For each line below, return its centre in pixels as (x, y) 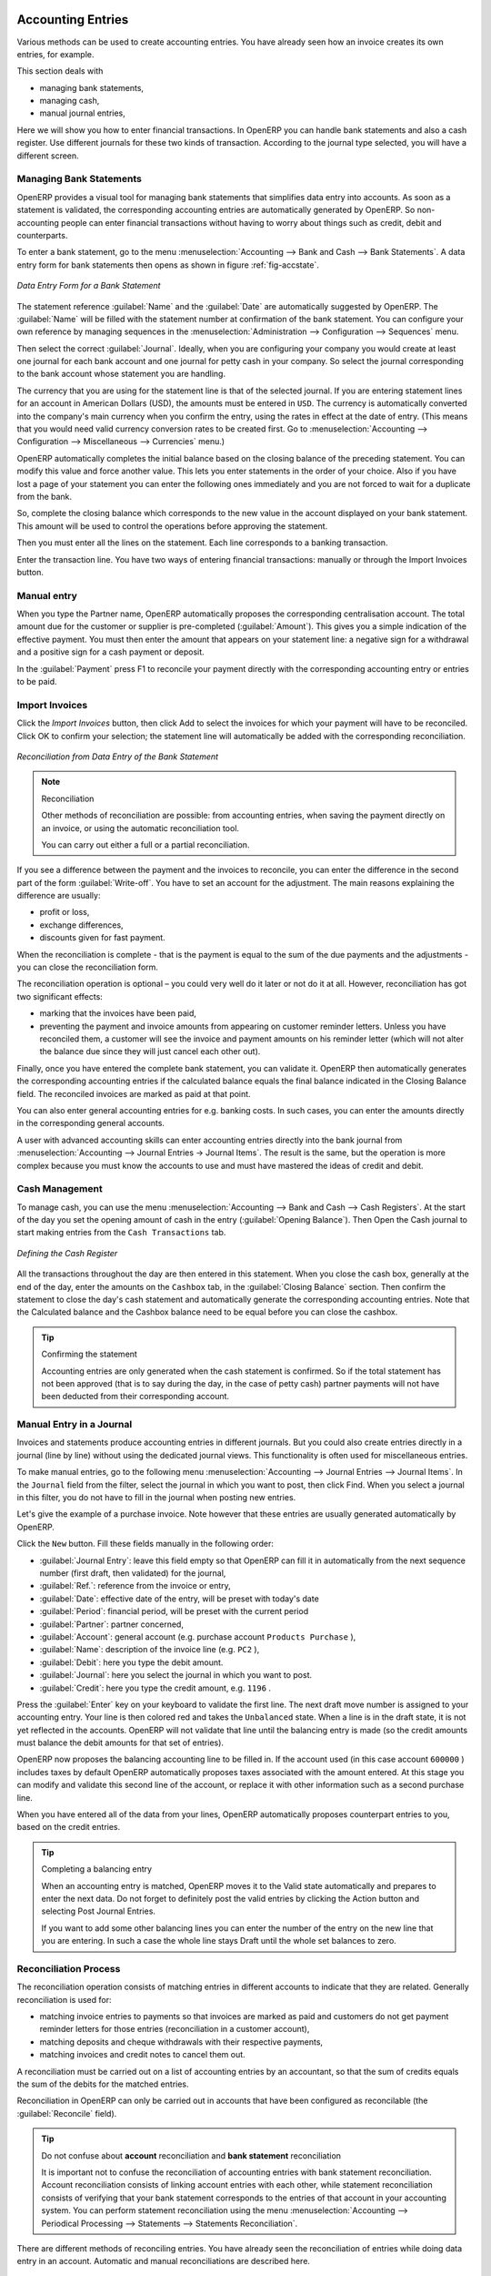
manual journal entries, (83, 113)
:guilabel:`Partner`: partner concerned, (111, 1624)
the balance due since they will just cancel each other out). (150, 1052)
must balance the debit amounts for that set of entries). (120, 1743)
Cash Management (60, 1189)
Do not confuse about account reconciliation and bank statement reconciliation (191, 2155)
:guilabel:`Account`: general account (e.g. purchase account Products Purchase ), (198, 1636)
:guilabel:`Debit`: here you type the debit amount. (131, 1662)
